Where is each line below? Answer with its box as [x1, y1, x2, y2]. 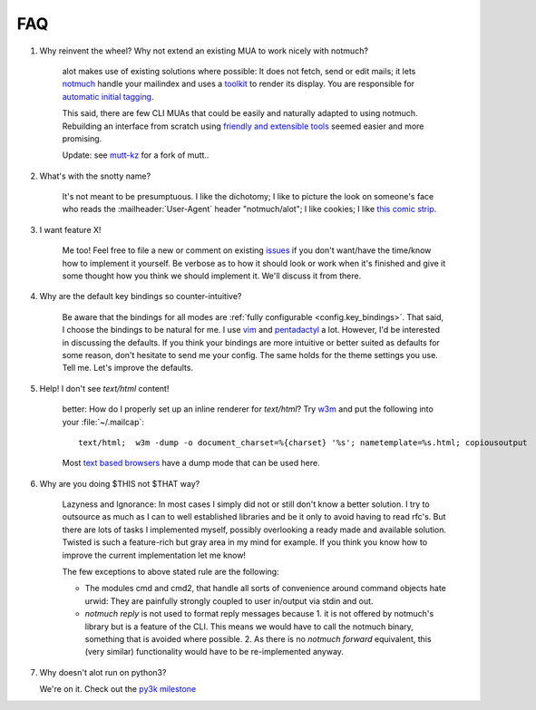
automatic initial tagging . [62, 91, 154, 102]
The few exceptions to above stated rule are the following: [62, 567, 280, 578]
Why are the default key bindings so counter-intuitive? [39, 291, 242, 302]
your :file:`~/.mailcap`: [62, 416, 144, 427]
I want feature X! [39, 224, 102, 235]
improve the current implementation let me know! [62, 550, 247, 560]
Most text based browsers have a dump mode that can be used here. [62, 458, 321, 469]
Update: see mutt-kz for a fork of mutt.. [62, 150, 210, 160]
